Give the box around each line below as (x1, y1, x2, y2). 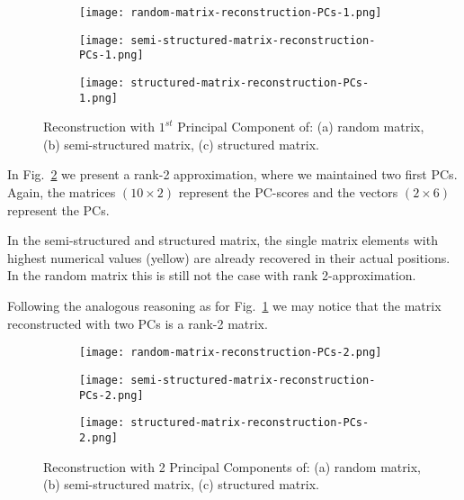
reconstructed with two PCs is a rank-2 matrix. (7, 314, 268, 332)
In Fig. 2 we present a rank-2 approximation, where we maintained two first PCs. (7, 165, 458, 184)
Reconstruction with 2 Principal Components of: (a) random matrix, (43, 457, 421, 476)
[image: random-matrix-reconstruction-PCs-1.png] (79, 6, 382, 19)
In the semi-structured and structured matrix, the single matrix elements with (7, 231, 438, 250)
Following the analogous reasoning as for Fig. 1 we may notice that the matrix (7, 296, 442, 315)
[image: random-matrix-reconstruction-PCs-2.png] (79, 346, 382, 359)
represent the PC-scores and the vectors (178, 183, 398, 202)
